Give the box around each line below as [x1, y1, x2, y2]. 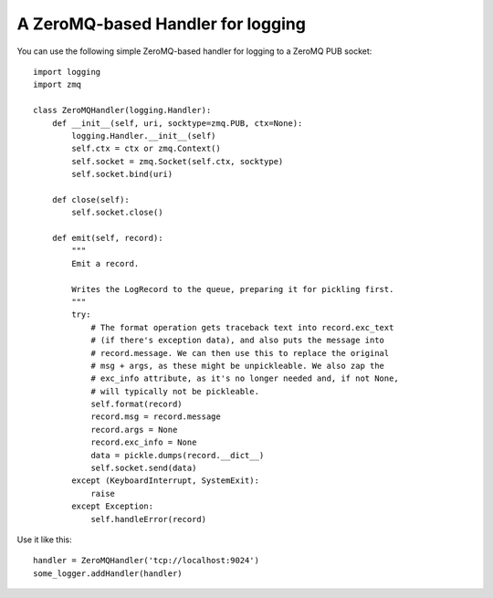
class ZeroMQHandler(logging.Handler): [33, 105, 212, 116]
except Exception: [71, 501, 154, 511]
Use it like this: [16, 534, 72, 545]
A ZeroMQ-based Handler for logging [16, 14, 306, 34]
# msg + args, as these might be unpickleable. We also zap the [90, 361, 385, 371]
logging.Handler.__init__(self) [71, 131, 216, 141]
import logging [33, 67, 101, 77]
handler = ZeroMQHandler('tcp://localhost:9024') [33, 555, 260, 566]
